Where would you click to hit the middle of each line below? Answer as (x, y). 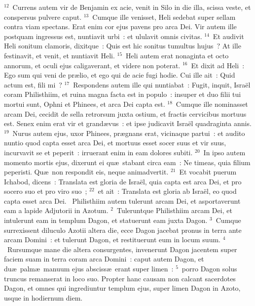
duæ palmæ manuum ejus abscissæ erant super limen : (89, 269)
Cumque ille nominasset (212, 104)
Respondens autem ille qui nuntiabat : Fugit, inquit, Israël (162, 84)
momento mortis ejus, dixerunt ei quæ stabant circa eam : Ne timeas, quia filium (127, 162)
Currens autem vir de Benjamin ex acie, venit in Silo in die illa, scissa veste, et (132, 7)
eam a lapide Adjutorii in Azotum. (56, 210)
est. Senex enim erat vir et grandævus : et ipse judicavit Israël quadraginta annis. (128, 123)
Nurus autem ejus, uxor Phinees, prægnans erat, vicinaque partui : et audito (129, 133)
